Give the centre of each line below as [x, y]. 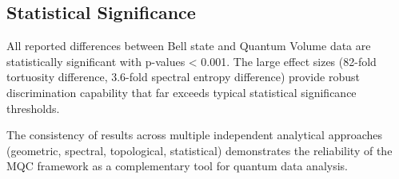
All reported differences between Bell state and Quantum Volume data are [189, 46]
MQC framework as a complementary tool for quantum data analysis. [177, 166]
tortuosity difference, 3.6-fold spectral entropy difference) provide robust [183, 77]
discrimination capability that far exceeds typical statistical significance [182, 92]
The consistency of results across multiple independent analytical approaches [195, 135]
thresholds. [33, 108]
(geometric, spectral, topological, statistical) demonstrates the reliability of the [199, 150]
